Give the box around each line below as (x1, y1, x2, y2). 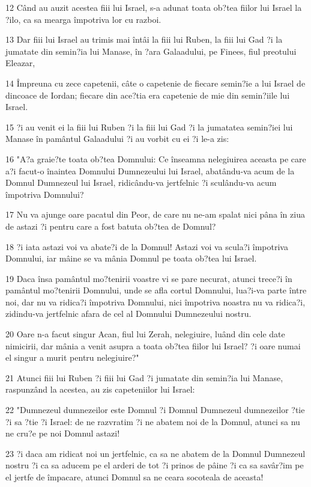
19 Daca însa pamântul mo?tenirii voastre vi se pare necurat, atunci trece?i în (5, 272, 292, 284)
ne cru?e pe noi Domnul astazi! (5, 427, 120, 440)
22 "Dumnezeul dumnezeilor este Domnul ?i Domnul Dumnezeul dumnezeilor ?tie (5, 403, 305, 416)
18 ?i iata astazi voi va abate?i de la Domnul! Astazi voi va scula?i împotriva (5, 240, 288, 253)
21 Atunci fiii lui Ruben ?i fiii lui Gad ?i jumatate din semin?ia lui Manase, (5, 371, 283, 384)
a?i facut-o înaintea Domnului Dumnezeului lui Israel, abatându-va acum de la (5, 164, 295, 177)
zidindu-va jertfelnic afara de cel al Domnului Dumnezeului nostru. (5, 307, 252, 320)
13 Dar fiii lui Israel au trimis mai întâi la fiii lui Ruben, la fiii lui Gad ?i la (5, 33, 283, 46)
